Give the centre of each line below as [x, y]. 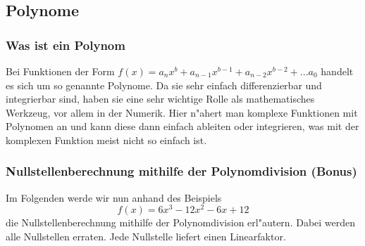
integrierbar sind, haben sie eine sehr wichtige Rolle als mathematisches [160, 99]
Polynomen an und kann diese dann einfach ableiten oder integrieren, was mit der [182, 126]
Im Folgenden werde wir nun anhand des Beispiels [114, 197]
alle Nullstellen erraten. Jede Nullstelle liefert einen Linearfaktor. [146, 237]
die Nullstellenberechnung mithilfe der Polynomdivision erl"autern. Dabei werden [181, 222]
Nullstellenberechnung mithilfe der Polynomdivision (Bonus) [181, 171]
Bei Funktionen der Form [60, 71]
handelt [337, 71]
